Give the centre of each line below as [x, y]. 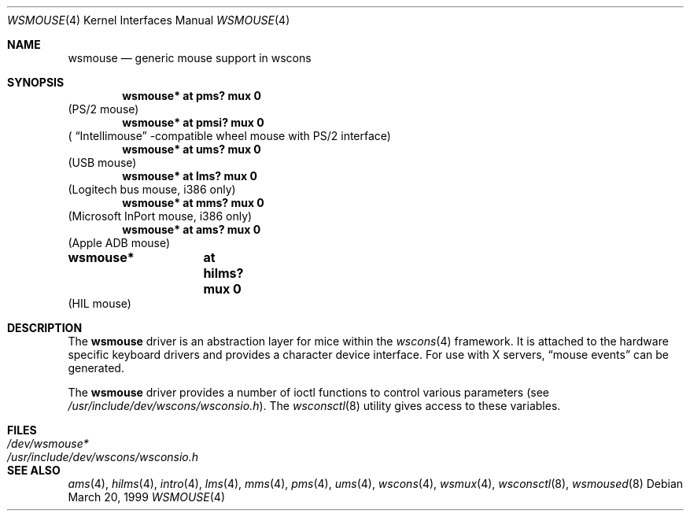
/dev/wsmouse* [48, 443]
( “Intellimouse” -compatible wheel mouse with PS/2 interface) [229, 136]
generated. [96, 368]
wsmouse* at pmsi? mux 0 [193, 122]
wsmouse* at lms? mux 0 [190, 176]
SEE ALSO [34, 470]
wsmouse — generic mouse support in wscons [190, 58]
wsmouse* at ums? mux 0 [192, 149]
